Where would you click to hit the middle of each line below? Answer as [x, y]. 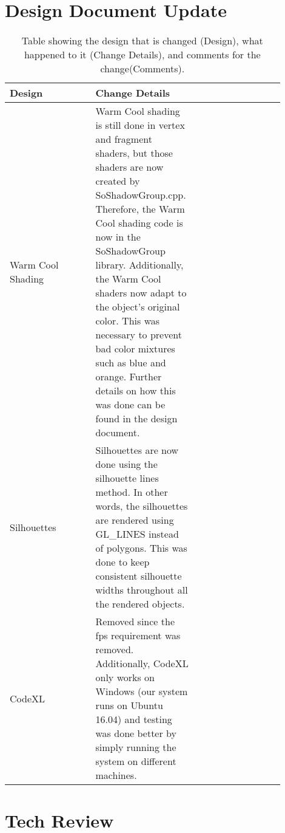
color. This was [128, 321]
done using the [126, 464]
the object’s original [138, 307]
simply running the [136, 747]
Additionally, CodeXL [142, 663]
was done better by [136, 733]
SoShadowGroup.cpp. [141, 195]
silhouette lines [127, 478]
